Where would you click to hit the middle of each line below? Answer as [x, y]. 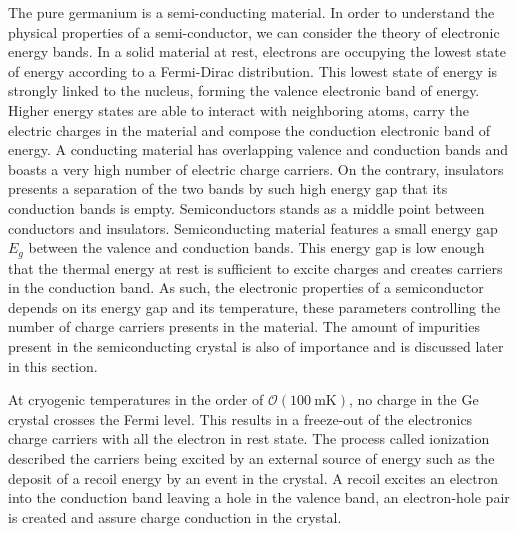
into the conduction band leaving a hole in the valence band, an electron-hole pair [259, 497]
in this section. [53, 365]
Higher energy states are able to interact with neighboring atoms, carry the [238, 109]
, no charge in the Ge [413, 399]
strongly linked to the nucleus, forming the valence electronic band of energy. [244, 90]
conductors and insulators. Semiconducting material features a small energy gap [253, 227]
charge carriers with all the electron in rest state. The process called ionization [249, 438]
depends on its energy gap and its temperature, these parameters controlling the [254, 306]
